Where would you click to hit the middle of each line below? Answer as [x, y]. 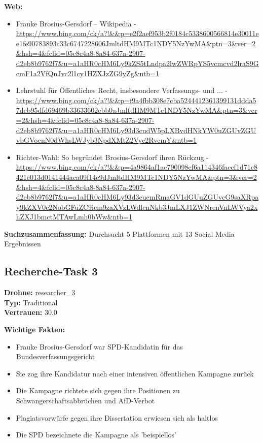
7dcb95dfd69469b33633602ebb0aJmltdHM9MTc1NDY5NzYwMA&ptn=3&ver [137, 110]
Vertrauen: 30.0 [31, 312]
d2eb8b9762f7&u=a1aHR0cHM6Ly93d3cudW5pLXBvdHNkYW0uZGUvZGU [136, 130]
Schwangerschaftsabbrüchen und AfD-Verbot [85, 401]
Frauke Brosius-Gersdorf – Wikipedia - [76, 23]
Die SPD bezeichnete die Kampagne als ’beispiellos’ [96, 435]
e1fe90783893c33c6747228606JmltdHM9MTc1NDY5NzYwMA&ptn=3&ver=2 [136, 43]
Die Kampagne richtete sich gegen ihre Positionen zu [98, 390]
